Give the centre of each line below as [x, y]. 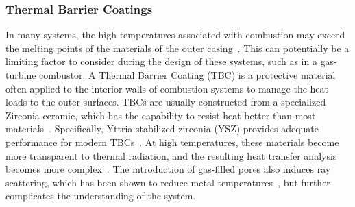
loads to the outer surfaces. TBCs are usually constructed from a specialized [166, 102]
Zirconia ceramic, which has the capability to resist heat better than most [161, 115]
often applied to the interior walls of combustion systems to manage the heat [167, 88]
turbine [21, 75]
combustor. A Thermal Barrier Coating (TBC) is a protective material [187, 75]
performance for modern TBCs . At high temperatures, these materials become [172, 142]
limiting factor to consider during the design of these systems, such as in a [161, 61]
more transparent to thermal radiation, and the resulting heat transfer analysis [171, 155]
